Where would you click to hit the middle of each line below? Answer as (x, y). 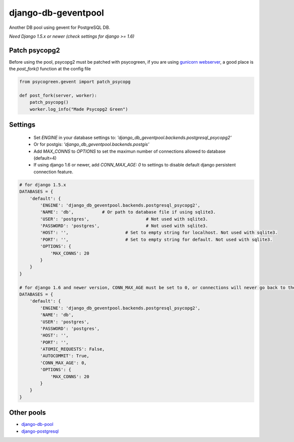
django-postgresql (40, 431)
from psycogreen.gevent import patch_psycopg (75, 82)
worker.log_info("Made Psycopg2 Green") (79, 109)
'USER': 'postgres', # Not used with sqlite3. (124, 219)
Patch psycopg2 (35, 50)
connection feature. (53, 172)
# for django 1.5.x (43, 185)
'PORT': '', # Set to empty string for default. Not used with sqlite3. (156, 239)
